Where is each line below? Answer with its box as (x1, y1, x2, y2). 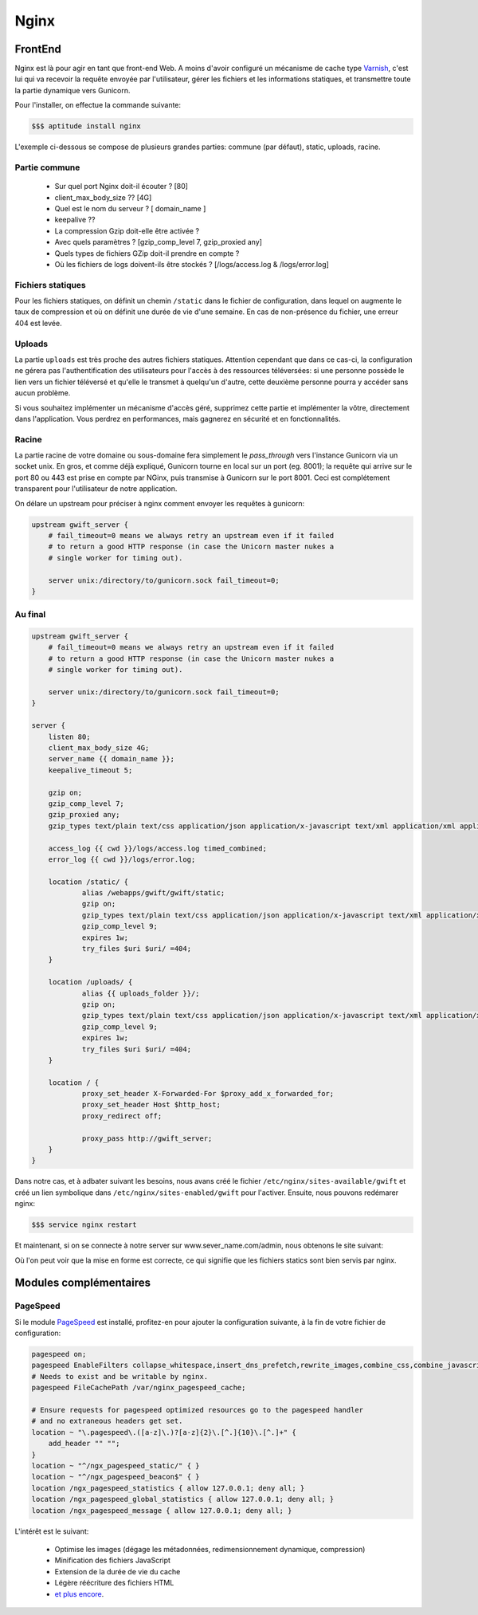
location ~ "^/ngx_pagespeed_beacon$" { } (31, 1472, 200, 1482)
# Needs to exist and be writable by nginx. (31, 1372, 209, 1381)
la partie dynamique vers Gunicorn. (14, 85, 131, 95)
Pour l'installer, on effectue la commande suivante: (14, 100, 182, 110)
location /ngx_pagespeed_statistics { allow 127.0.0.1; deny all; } (31, 1483, 305, 1492)
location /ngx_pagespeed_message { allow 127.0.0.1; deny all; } (31, 1506, 292, 1515)
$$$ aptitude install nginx (31, 122, 141, 131)
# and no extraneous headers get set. (31, 1417, 183, 1426)
